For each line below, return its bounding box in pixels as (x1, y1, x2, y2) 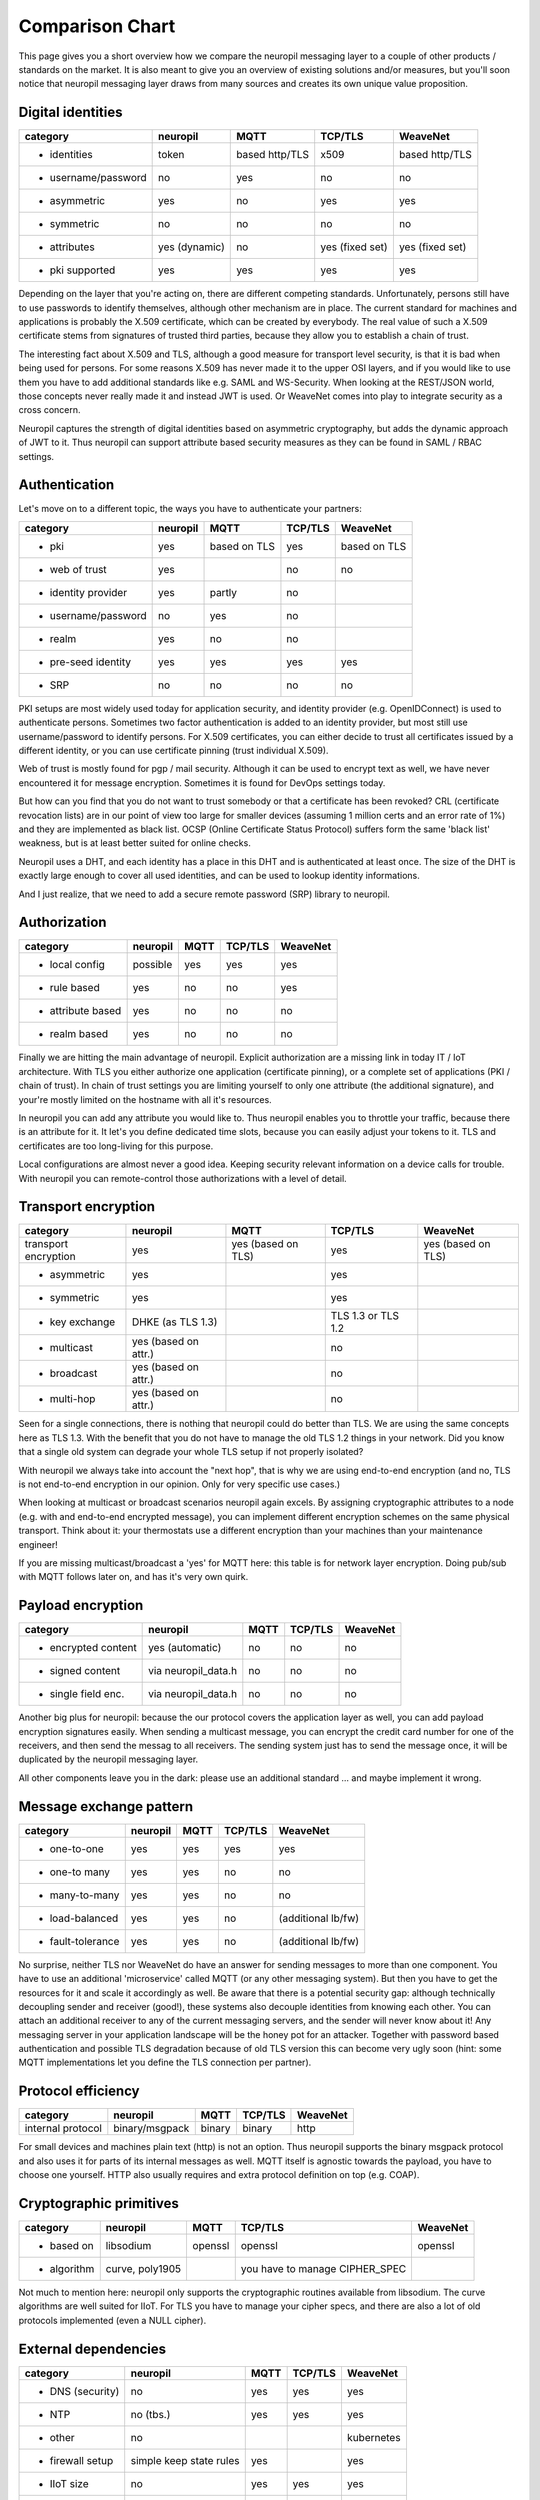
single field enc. (49, 1687, 125, 1701)
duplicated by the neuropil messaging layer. (18, 1753, 199, 1765)
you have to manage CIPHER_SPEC (240, 2262, 407, 2276)
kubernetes (346, 2430, 401, 2444)
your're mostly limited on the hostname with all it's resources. (18, 1093, 272, 1105)
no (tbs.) (130, 2407, 171, 2421)
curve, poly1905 (105, 2262, 182, 2276)
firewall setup (49, 2453, 114, 2467)
